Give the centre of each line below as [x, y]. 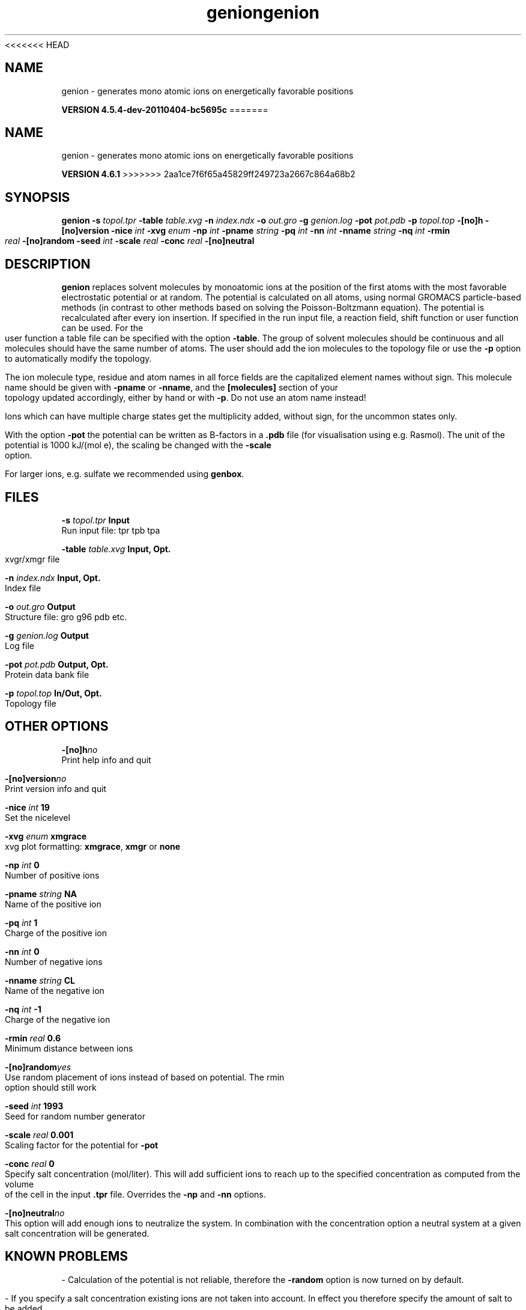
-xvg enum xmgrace [46, 836]
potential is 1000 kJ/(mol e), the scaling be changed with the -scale [138, 445]
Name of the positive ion [53, 904]
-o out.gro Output [40, 606]
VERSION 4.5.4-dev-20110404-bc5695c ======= [165, 109]
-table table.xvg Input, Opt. [116, 549]
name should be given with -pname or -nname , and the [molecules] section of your [172, 388]
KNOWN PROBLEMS [66, 1257]
